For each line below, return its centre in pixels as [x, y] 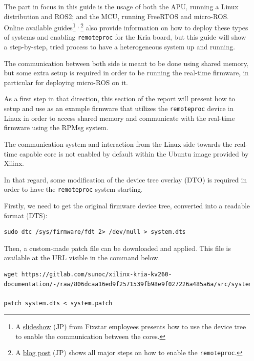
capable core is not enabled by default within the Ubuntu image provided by [134, 153]
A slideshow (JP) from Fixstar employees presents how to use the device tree [131, 327]
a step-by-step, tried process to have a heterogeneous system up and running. [120, 47]
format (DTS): [26, 215]
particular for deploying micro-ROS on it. [66, 82]
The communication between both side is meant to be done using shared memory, [126, 63]
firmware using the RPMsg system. [56, 127]
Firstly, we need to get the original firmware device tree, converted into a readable [127, 205]
